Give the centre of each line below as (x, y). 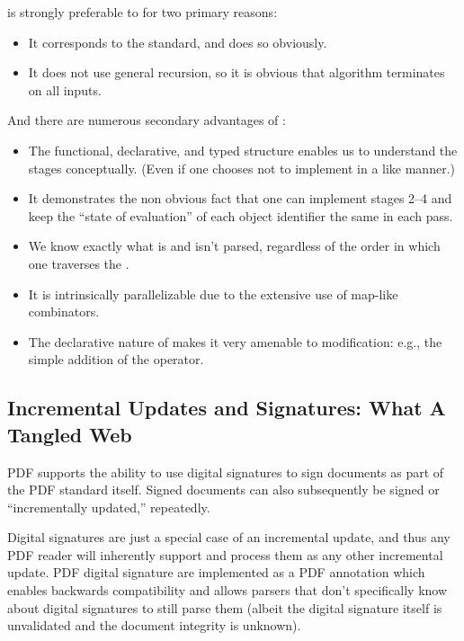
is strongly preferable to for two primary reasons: (143, 12)
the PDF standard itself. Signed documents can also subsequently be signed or (223, 490)
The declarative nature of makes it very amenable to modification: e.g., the (235, 341)
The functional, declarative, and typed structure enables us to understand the (243, 150)
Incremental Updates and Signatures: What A (227, 408)
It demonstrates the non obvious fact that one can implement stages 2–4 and (240, 198)
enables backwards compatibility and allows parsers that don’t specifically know (228, 590)
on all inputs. (65, 89)
